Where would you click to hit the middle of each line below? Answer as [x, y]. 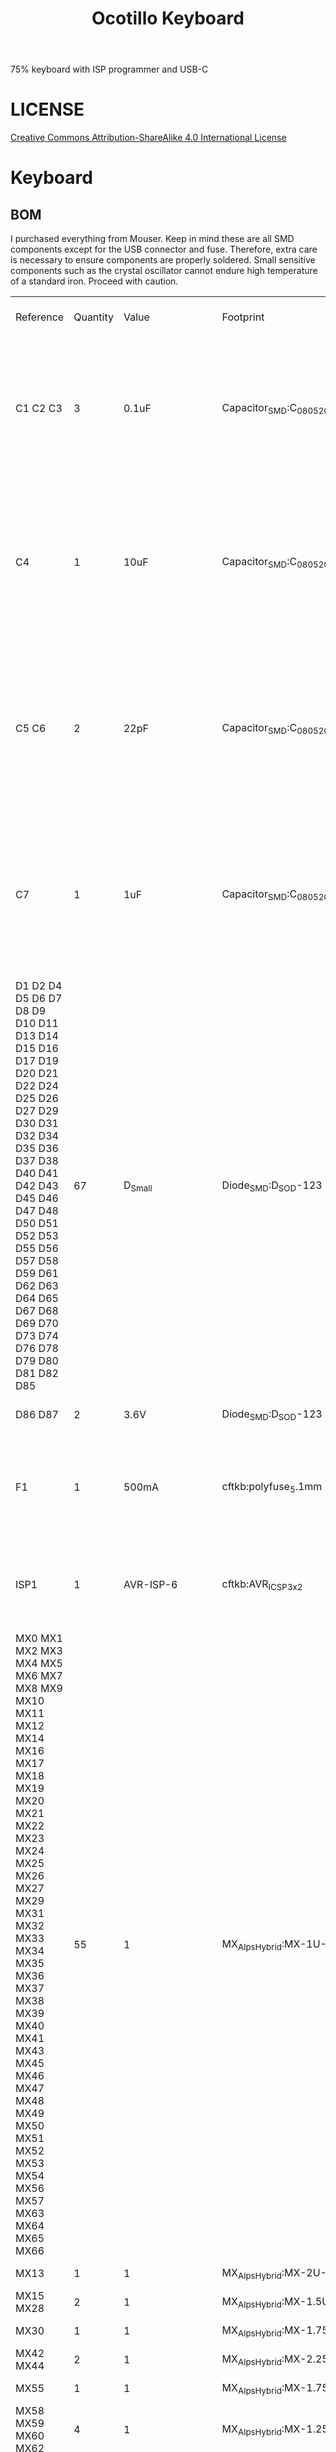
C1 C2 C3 [39, 409]
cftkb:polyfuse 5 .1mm [272, 1487]
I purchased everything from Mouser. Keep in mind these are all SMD [152, 239]
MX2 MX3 [39, 1651]
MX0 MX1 [39, 1639]
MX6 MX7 [39, 1676]
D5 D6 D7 [39, 999]
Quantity [93, 317]
